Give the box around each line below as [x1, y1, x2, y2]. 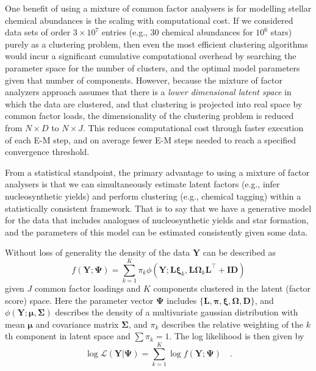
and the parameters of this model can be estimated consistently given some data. [5, 225, 308, 238]
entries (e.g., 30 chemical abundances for [101, 26, 253, 38]
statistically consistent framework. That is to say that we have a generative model [5, 201, 312, 214]
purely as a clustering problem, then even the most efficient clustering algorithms [5, 37, 308, 50]
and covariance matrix [35, 317, 119, 330]
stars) [270, 26, 292, 38]
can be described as [203, 246, 276, 259]
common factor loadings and [35, 282, 141, 294]
